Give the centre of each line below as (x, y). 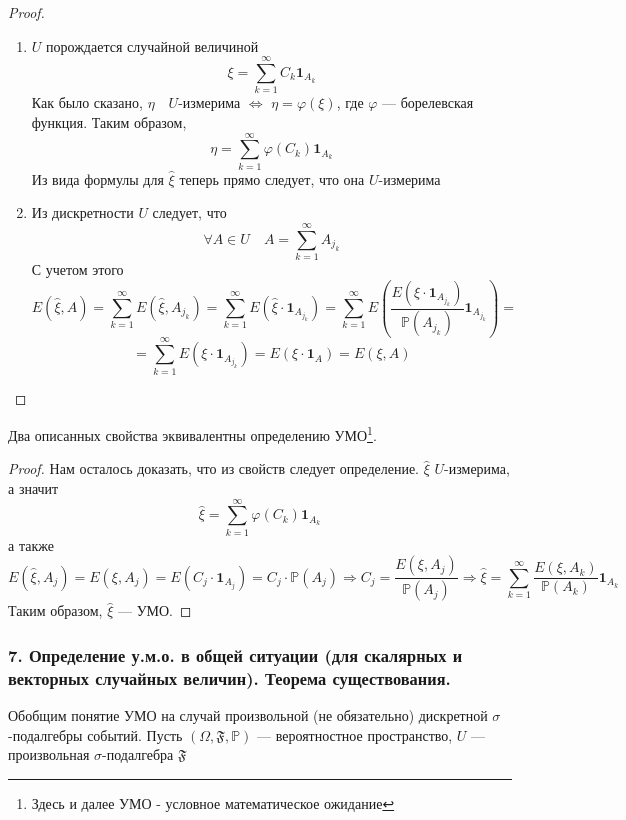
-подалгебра (138, 754)
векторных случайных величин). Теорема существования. (229, 677)
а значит (33, 488)
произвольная (49, 754)
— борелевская (428, 102)
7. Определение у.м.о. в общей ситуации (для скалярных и (235, 654)
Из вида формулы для (97, 178)
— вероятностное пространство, (354, 734)
